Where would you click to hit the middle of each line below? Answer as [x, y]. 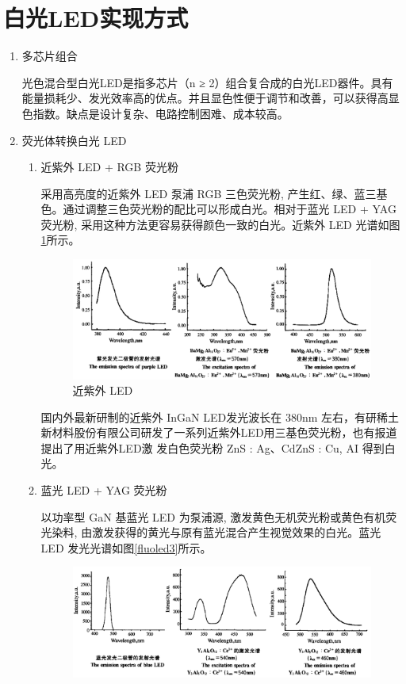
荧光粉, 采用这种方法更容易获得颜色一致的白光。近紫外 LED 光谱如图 [220, 224]
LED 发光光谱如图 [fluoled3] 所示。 [126, 547]
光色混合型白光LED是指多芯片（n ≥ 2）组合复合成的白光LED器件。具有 [207, 82]
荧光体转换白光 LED [74, 140]
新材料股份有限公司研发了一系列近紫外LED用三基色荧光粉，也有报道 [219, 432]
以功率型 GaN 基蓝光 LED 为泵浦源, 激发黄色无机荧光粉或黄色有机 [213, 516]
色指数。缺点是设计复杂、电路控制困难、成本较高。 [155, 113]
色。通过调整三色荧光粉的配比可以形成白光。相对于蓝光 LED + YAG [218, 209]
